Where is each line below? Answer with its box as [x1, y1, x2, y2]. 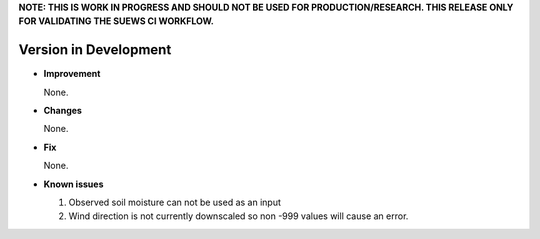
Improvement [43, 68, 101, 80]
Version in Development [18, 41, 172, 59]
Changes [43, 105, 82, 117]
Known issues [43, 178, 104, 190]
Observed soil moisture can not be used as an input [68, 196, 282, 209]
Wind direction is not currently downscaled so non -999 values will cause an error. [68, 210, 409, 222]
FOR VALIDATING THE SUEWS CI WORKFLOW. [18, 15, 214, 27]
